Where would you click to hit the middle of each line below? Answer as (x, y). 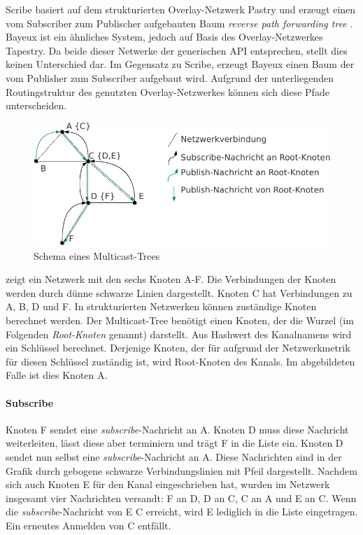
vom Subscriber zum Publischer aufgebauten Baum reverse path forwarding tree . (179, 23)
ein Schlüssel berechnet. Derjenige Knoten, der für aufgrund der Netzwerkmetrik (178, 348)
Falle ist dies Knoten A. (57, 375)
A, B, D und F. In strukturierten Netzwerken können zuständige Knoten (161, 306)
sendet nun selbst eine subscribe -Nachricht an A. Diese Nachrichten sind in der (174, 456)
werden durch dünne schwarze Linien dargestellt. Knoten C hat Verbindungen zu (179, 292)
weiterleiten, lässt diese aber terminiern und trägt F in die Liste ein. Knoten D (175, 443)
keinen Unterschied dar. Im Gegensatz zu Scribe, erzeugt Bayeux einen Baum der (180, 64)
